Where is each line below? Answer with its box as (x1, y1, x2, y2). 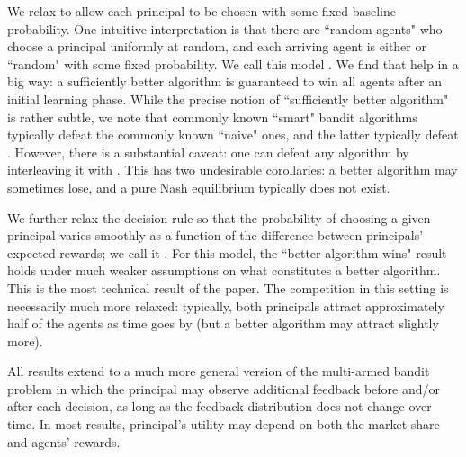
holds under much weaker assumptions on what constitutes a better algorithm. (7, 261, 441, 280)
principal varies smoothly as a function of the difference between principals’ (7, 226, 424, 245)
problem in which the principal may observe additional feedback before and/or (7, 379, 440, 398)
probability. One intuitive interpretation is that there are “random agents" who (7, 19, 443, 38)
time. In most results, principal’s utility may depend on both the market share (7, 415, 440, 434)
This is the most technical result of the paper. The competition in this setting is (7, 278, 449, 297)
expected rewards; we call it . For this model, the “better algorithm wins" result (7, 243, 447, 262)
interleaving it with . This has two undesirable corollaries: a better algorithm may (7, 160, 458, 179)
